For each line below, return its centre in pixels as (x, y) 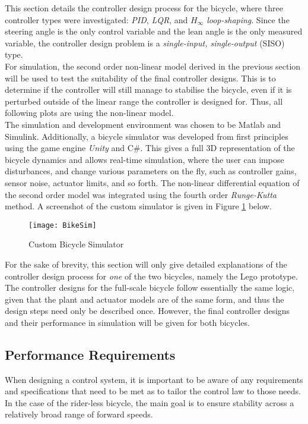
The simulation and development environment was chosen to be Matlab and (143, 124)
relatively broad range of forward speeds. (79, 414)
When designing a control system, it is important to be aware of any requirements (154, 379)
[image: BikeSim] (63, 225)
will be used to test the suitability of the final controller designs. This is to (140, 78)
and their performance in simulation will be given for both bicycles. (127, 322)
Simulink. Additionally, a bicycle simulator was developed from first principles (147, 136)
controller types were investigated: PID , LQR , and (96, 19)
